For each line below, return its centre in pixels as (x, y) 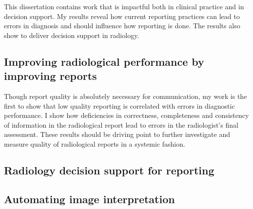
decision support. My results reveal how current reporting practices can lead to (122, 16)
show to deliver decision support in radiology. (72, 35)
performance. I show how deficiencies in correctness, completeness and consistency (126, 115)
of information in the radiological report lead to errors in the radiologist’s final (121, 124)
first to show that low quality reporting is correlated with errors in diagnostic (119, 105)
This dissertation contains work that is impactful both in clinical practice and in (124, 6)
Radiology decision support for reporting (109, 170)
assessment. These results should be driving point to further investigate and (117, 134)
